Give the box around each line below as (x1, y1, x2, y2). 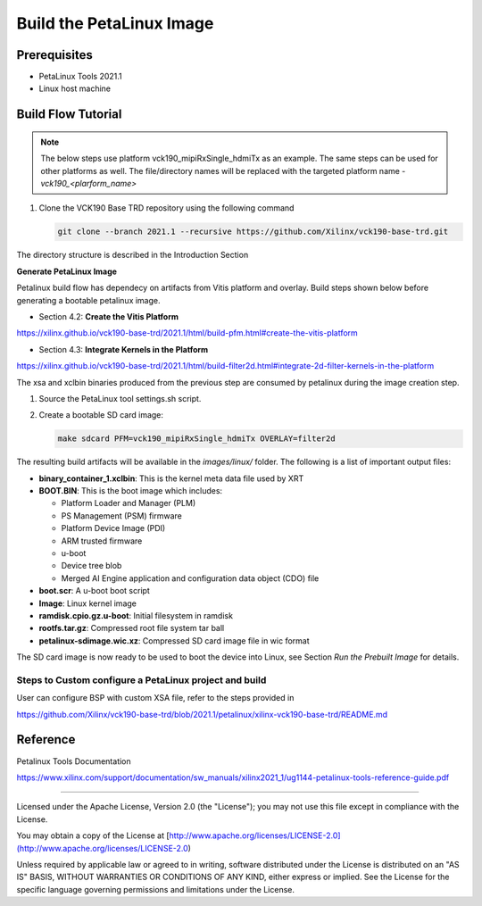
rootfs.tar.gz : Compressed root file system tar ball (38, 623, 225, 634)
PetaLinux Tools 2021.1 (38, 71, 122, 82)
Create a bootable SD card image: (38, 410, 164, 420)
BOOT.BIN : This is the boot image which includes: (38, 486, 223, 496)
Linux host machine (38, 83, 112, 94)
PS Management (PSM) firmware (61, 510, 183, 521)
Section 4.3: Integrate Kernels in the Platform (38, 344, 209, 354)
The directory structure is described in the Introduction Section (16, 250, 249, 261)
